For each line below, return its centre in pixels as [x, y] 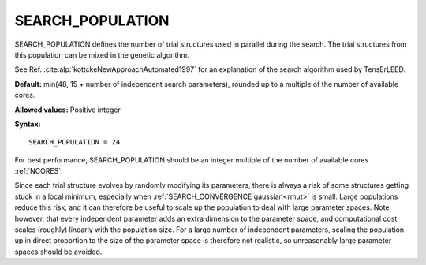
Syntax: [28, 124]
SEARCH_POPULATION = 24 [75, 142]
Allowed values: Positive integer [68, 110]
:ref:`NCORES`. [39, 171]
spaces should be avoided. [58, 252]
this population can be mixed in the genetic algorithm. [102, 54]
